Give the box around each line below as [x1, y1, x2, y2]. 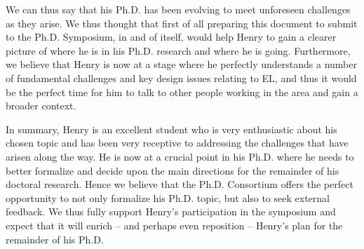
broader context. [6, 98, 76, 113]
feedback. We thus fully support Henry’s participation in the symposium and [6, 204, 336, 219]
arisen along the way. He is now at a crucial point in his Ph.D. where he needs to [6, 149, 354, 163]
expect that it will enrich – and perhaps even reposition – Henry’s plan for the [6, 217, 343, 232]
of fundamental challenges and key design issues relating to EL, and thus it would [6, 70, 357, 85]
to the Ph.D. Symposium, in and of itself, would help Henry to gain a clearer [6, 29, 337, 44]
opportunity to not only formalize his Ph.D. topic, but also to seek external [6, 190, 330, 205]
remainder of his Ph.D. [6, 231, 104, 246]
